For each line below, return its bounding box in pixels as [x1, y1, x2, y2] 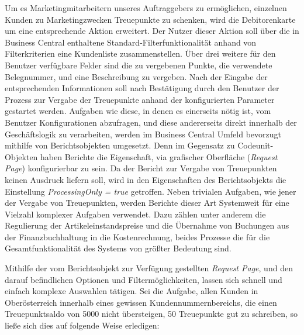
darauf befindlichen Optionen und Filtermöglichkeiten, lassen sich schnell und [5, 273, 282, 285]
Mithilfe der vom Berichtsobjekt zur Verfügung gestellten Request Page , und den [5, 262, 293, 274]
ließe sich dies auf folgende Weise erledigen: [5, 319, 160, 331]
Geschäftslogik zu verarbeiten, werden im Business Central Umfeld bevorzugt [5, 127, 281, 140]
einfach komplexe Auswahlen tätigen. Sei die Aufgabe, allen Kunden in [5, 285, 258, 297]
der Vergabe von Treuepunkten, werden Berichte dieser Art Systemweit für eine [5, 196, 289, 209]
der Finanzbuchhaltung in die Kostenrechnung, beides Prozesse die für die [5, 230, 270, 243]
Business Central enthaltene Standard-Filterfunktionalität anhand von [5, 36, 257, 48]
